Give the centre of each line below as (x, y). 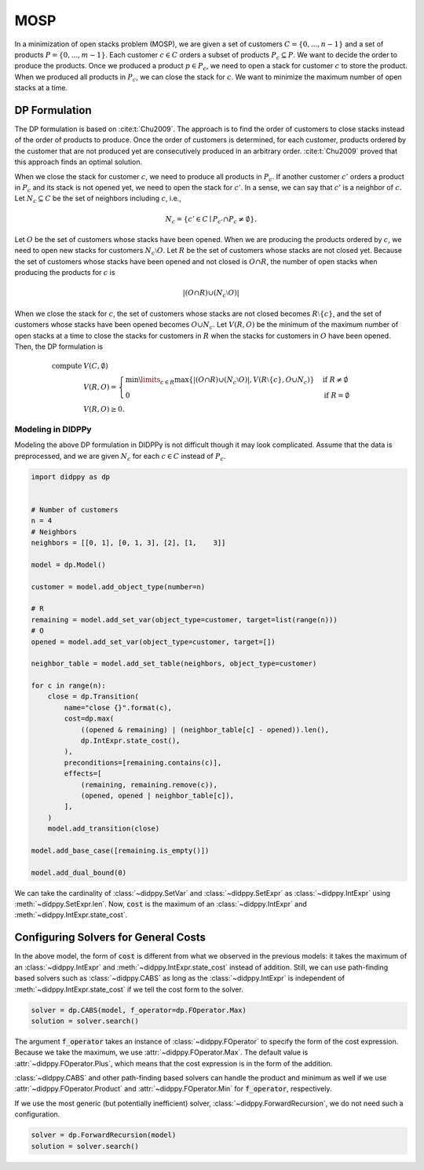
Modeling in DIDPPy (53, 429)
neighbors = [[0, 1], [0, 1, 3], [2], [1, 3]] (128, 543)
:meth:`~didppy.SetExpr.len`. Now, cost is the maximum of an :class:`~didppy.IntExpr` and (161, 904)
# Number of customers (75, 510)
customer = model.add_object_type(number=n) (118, 587)
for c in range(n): (68, 686)
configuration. (37, 1114)
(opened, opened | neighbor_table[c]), (157, 795)
